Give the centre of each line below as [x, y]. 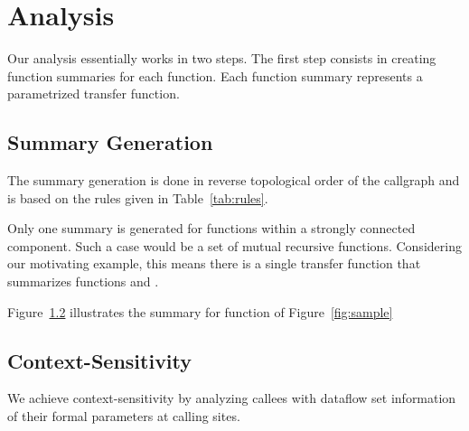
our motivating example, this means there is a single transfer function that [214, 263]
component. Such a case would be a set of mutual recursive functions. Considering [234, 245]
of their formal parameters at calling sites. [124, 416]
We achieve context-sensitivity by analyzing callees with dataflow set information [232, 398]
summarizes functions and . [83, 281]
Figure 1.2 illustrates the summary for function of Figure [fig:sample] [200, 311]
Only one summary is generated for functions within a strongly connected [211, 228]
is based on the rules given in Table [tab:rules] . [138, 197]
